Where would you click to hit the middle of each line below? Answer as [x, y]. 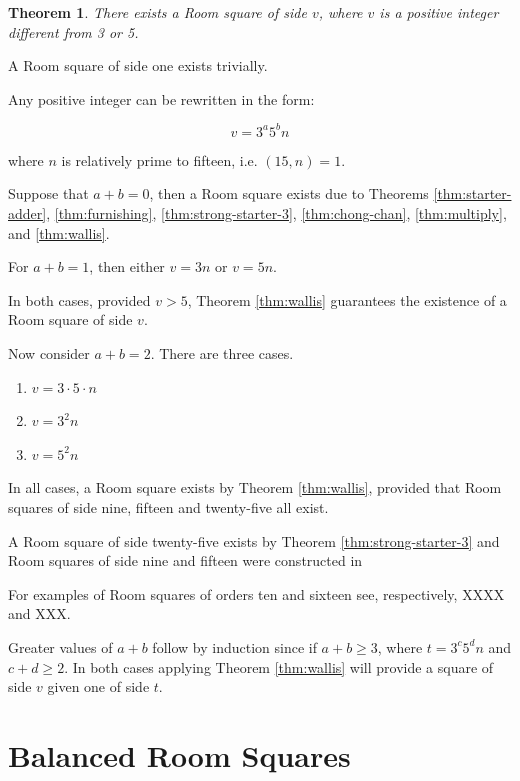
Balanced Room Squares [179, 754]
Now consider [49, 353]
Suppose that [48, 193]
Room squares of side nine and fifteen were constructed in [185, 560]
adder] [27, 213]
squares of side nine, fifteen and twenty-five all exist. [168, 507]
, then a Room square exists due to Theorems [289, 193]
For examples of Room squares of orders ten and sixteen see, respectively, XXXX [256, 593]
